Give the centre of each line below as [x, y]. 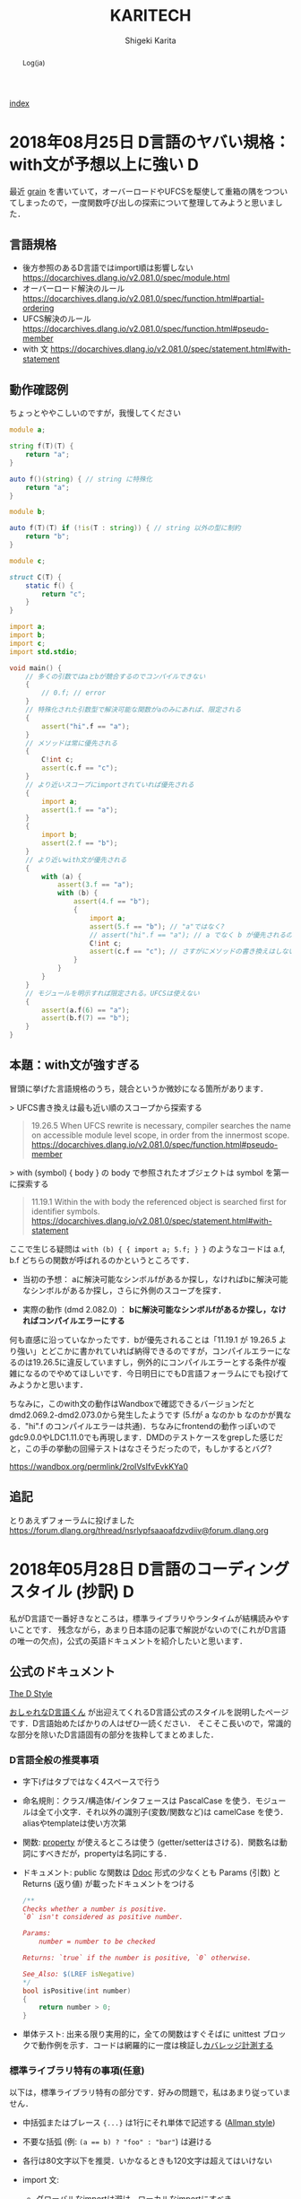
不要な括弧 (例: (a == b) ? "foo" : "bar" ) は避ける [117, 2142]
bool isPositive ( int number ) [77, 1991]
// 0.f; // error [73, 693]
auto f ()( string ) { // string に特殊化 [81, 479]
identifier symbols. [65, 1211]
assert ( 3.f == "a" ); [95, 885]
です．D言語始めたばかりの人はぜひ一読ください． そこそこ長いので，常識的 [150, 1723]
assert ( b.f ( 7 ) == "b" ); [86, 1018]
